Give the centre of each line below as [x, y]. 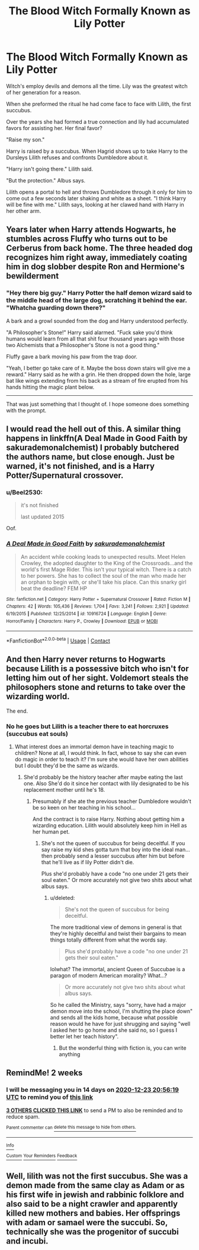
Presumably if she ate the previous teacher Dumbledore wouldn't [112, 801]
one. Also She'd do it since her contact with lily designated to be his [106, 783]
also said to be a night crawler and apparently [92, 1204]
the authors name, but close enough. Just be [90, 457]
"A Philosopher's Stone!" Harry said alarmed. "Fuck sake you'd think [89, 332]
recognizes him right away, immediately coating [97, 258]
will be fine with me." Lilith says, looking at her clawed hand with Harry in [95, 204]
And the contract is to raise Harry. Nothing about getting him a [108, 819]
